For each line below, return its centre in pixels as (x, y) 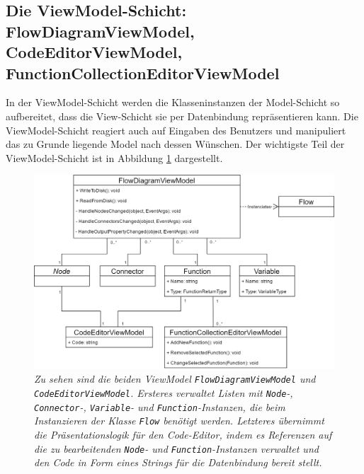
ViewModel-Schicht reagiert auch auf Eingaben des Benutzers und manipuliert (176, 130)
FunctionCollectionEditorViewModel (143, 73)
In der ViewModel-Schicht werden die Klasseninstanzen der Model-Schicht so (173, 102)
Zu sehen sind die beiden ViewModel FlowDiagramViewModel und (175, 379)
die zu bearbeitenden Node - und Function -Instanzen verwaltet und (176, 448)
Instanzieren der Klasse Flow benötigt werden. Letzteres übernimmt (179, 421)
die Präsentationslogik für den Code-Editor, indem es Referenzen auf (183, 435)
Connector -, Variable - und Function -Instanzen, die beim (160, 406)
